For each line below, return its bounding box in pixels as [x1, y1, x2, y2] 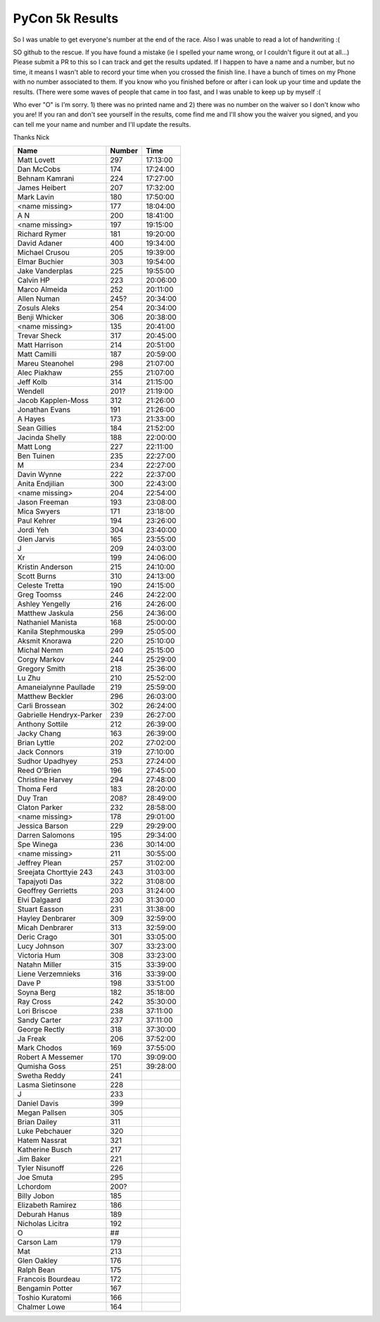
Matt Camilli [17, 350, 57, 359]
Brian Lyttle [17, 738, 56, 748]
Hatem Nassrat [17, 1135, 67, 1145]
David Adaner [17, 238, 63, 248]
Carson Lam [17, 1237, 58, 1247]
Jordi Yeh [17, 525, 49, 535]
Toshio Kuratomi [17, 1293, 72, 1303]
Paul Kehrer [17, 516, 56, 526]
